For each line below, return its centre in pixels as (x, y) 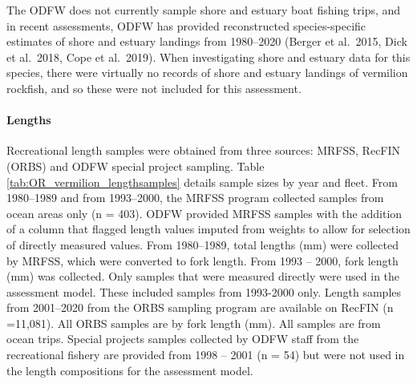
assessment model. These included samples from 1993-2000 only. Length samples (204, 291)
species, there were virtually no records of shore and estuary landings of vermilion (207, 73)
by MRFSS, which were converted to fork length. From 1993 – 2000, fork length (202, 260)
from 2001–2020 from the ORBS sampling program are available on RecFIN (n (200, 307)
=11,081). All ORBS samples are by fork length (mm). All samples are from (194, 323)
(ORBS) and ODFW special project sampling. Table (136, 166)
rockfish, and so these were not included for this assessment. (154, 88)
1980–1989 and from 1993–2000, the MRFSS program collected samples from (195, 198)
